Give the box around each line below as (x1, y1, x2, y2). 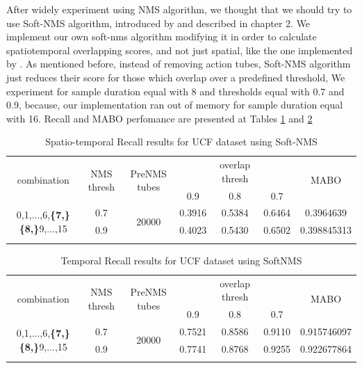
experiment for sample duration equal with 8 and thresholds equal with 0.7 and (6, 83, 345, 98)
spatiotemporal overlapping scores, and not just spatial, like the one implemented (6, 42, 353, 57)
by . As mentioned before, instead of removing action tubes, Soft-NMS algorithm (6, 56, 351, 71)
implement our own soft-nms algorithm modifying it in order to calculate (6, 29, 317, 44)
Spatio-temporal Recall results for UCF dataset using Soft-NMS (45, 134, 318, 149)
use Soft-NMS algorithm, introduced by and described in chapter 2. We (6, 15, 311, 30)
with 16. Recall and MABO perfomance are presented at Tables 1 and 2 (6, 111, 313, 125)
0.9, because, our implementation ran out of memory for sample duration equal (6, 97, 343, 112)
